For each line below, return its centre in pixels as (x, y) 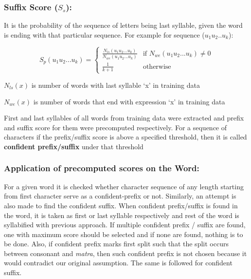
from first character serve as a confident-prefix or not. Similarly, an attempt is (120, 196)
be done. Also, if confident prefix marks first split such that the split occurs (116, 244)
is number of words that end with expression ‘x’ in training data (129, 101)
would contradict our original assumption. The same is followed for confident (118, 263)
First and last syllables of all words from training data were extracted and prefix (124, 118)
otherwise (157, 67)
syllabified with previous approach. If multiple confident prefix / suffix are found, (125, 225)
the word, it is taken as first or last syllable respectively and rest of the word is (122, 215)
